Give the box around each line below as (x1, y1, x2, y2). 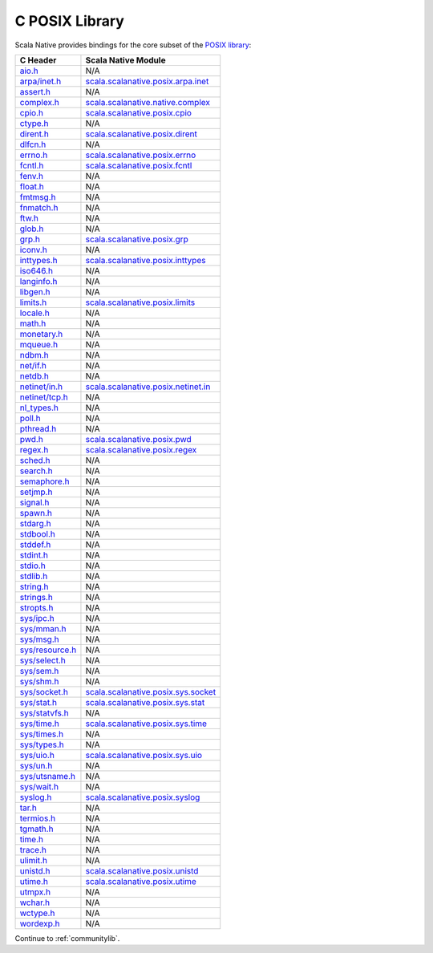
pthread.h (19, 423, 57, 434)
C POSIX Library (14, 12, 124, 30)
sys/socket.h (19, 686, 68, 697)
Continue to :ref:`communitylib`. (14, 933, 120, 943)
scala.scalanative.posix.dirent (85, 128, 198, 140)
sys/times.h (19, 728, 64, 740)
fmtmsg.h (19, 191, 56, 202)
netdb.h (19, 370, 50, 381)
